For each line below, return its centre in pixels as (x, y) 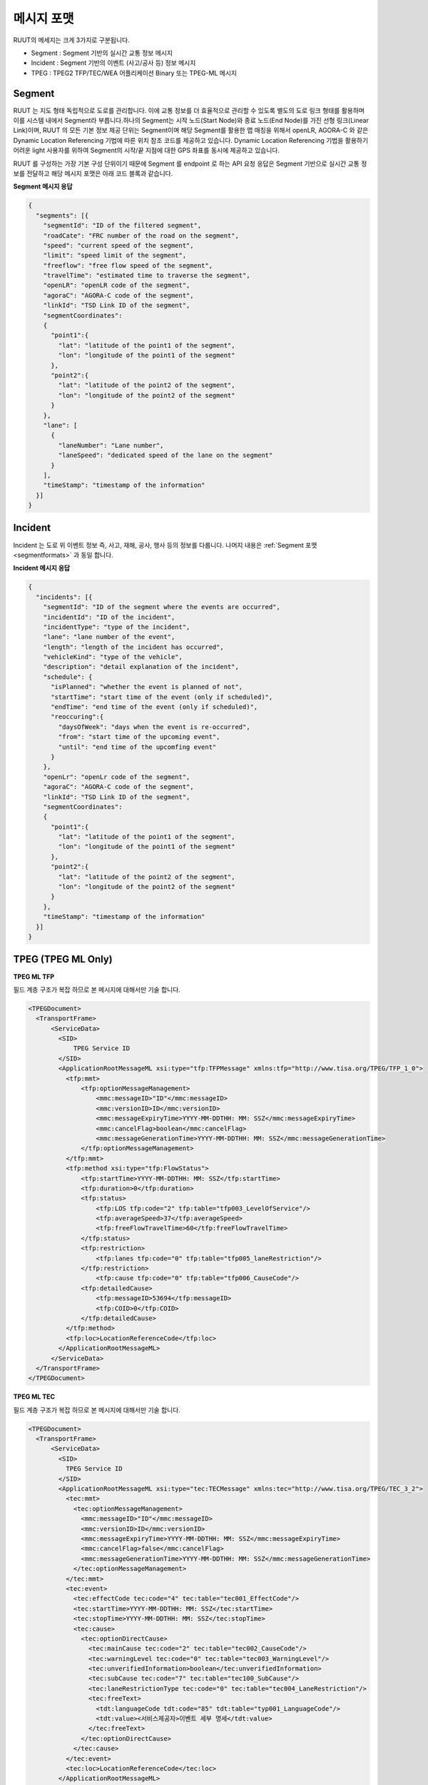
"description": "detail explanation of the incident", (141, 667)
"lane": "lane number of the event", (109, 637)
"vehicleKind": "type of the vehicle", (113, 657)
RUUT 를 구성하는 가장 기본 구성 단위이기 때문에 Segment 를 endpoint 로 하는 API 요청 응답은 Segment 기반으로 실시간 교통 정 (190, 164)
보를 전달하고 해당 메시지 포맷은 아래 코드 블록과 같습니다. (93, 173)
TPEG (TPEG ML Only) (63, 959)
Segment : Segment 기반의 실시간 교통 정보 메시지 (102, 53)
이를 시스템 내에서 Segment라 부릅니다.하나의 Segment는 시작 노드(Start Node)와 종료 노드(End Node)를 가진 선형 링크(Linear (191, 121)
